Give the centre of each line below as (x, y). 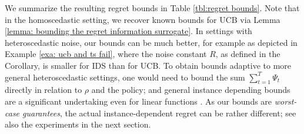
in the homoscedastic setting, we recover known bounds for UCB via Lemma (143, 19)
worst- (285, 101)
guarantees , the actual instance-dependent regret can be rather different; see (159, 113)
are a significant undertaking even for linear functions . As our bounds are (138, 101)
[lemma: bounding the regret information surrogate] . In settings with (128, 31)
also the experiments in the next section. (78, 124)
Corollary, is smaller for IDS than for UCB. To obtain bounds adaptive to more (148, 65)
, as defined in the (248, 54)
